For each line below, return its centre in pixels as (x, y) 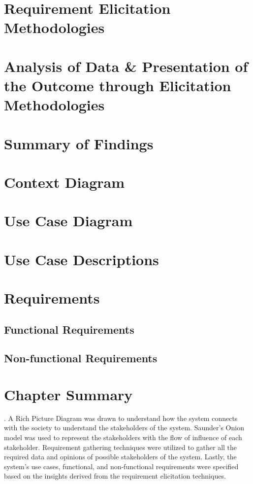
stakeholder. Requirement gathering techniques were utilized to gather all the (121, 447)
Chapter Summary (68, 394)
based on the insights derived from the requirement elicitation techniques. (115, 476)
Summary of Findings (79, 143)
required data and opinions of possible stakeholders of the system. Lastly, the (120, 457)
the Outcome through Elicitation (118, 85)
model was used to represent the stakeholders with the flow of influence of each (123, 437)
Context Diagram (64, 182)
